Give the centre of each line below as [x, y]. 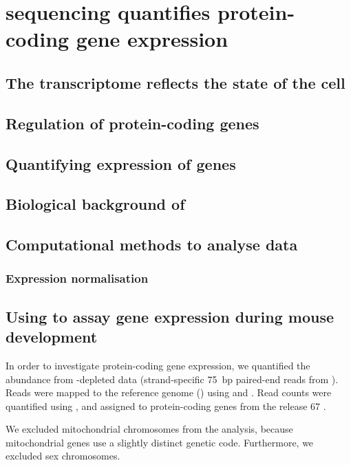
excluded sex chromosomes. [63, 456]
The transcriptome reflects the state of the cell [175, 82]
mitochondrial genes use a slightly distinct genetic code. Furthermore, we [160, 442]
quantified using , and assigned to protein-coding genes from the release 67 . [166, 405]
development [52, 337]
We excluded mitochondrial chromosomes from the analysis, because [149, 429]
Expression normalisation [77, 278]
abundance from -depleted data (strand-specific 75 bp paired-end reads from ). [172, 379]
